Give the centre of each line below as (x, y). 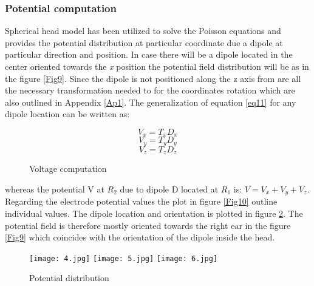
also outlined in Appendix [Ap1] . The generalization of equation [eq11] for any (151, 102)
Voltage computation (68, 169)
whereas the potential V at (55, 189)
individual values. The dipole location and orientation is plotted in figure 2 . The (154, 213)
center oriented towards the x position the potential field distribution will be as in (157, 66)
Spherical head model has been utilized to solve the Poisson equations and (143, 31)
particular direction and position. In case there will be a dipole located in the (149, 54)
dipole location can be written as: (67, 114)
